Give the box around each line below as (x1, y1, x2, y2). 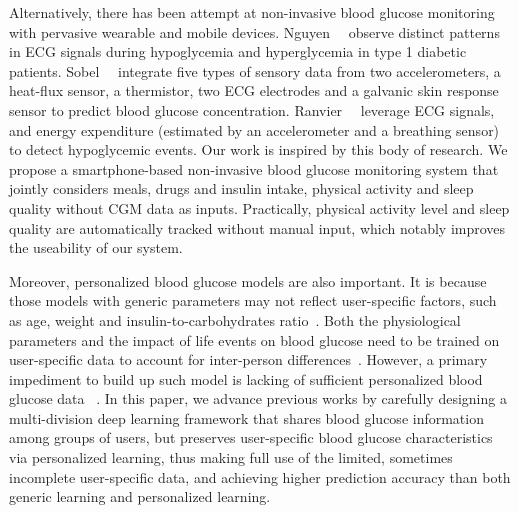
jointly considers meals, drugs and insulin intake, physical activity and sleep (9, 178, 474, 199)
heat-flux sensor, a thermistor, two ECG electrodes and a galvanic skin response (9, 80, 499, 101)
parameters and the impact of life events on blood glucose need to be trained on (9, 329, 500, 350)
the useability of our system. (9, 237, 183, 258)
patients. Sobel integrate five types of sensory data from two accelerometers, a (9, 60, 501, 81)
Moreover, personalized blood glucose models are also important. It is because (9, 270, 487, 291)
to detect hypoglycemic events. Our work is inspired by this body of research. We (9, 139, 508, 160)
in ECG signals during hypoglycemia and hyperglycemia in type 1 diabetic (9, 41, 467, 62)
